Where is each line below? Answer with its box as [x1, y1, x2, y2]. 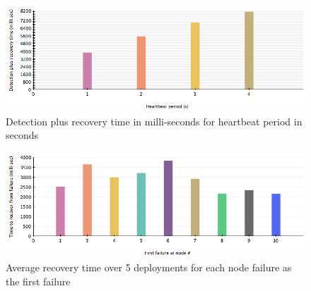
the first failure [6, 273, 71, 288]
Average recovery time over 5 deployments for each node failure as [6, 260, 292, 275]
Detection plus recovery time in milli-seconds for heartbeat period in [6, 113, 303, 128]
